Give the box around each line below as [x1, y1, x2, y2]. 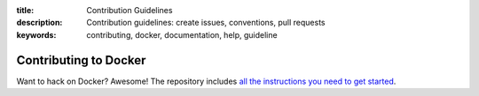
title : [16, 5, 35, 15]
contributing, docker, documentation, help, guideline [86, 29, 279, 40]
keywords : [16, 29, 57, 40]
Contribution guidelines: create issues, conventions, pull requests [86, 18, 326, 28]
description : [16, 18, 63, 28]
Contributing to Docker [16, 53, 146, 68]
